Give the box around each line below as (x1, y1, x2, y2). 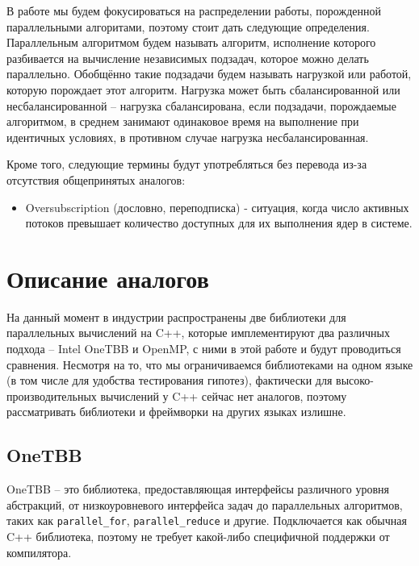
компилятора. (6, 543, 72, 560)
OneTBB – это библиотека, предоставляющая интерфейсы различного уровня (6, 481, 389, 497)
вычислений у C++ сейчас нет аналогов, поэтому (100, 387, 347, 404)
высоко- (336, 372, 375, 389)
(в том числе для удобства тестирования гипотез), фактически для (6, 372, 333, 389)
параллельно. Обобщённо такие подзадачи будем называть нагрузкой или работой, (6, 65, 412, 82)
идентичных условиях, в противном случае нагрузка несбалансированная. (6, 128, 369, 145)
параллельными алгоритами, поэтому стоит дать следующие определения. (6, 18, 370, 35)
